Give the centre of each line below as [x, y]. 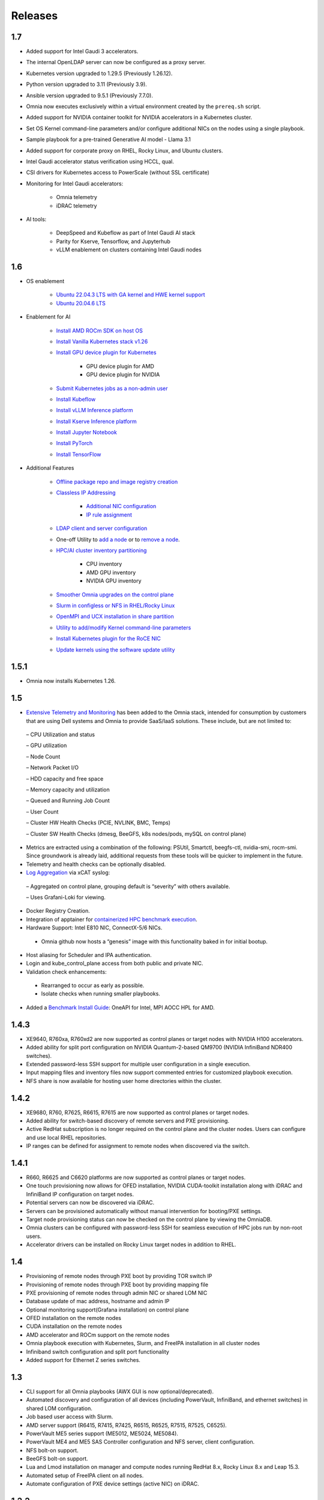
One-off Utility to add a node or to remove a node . [118, 539]
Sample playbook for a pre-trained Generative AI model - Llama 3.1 [109, 139]
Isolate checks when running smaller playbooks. [100, 994]
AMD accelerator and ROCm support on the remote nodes [98, 1334]
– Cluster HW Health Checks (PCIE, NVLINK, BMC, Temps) [98, 823]
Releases [34, 16]
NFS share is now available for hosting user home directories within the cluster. [124, 1081]
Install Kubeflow [76, 399]
